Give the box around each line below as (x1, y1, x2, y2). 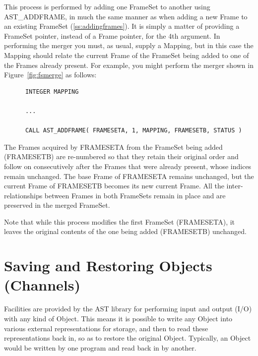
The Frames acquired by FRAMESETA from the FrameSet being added (4, 141, 223, 152)
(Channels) (4, 275, 81, 295)
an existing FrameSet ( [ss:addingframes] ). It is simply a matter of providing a (4, 21, 240, 31)
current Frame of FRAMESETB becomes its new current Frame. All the (4, 180, 224, 191)
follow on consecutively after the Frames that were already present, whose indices (4, 161, 252, 171)
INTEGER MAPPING (25, 88, 79, 95)
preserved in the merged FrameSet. (4, 200, 110, 210)
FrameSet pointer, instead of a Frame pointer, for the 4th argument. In (4, 30, 220, 41)
